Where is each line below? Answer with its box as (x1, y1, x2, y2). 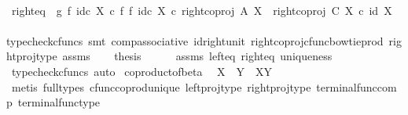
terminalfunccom (316, 78, 397, 95)
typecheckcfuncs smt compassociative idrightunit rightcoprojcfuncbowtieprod (6, 32, 384, 49)
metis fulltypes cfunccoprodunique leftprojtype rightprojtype (11, 78, 311, 95)
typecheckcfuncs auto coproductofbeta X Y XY (11, 63, 273, 79)
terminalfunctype (17, 94, 101, 110)
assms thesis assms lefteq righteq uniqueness (62, 48, 333, 64)
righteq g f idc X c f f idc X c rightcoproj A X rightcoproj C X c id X (11, 2, 392, 18)
